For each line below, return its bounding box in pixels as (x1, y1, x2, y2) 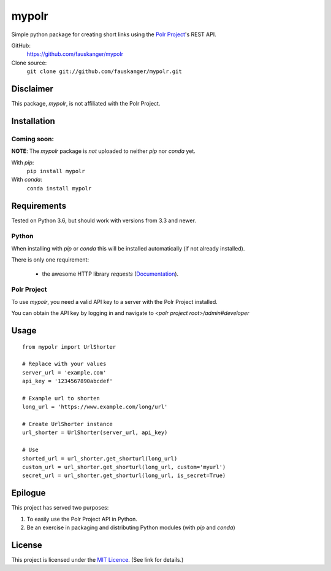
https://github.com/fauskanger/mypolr (26, 50, 124, 58)
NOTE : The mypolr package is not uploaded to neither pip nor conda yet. (11, 147, 196, 155)
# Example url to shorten (22, 395, 101, 402)
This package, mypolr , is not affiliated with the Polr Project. (11, 100, 161, 107)
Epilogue (11, 488, 46, 499)
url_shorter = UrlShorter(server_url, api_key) (22, 429, 168, 436)
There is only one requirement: (11, 256, 89, 263)
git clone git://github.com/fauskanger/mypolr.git (26, 68, 182, 75)
